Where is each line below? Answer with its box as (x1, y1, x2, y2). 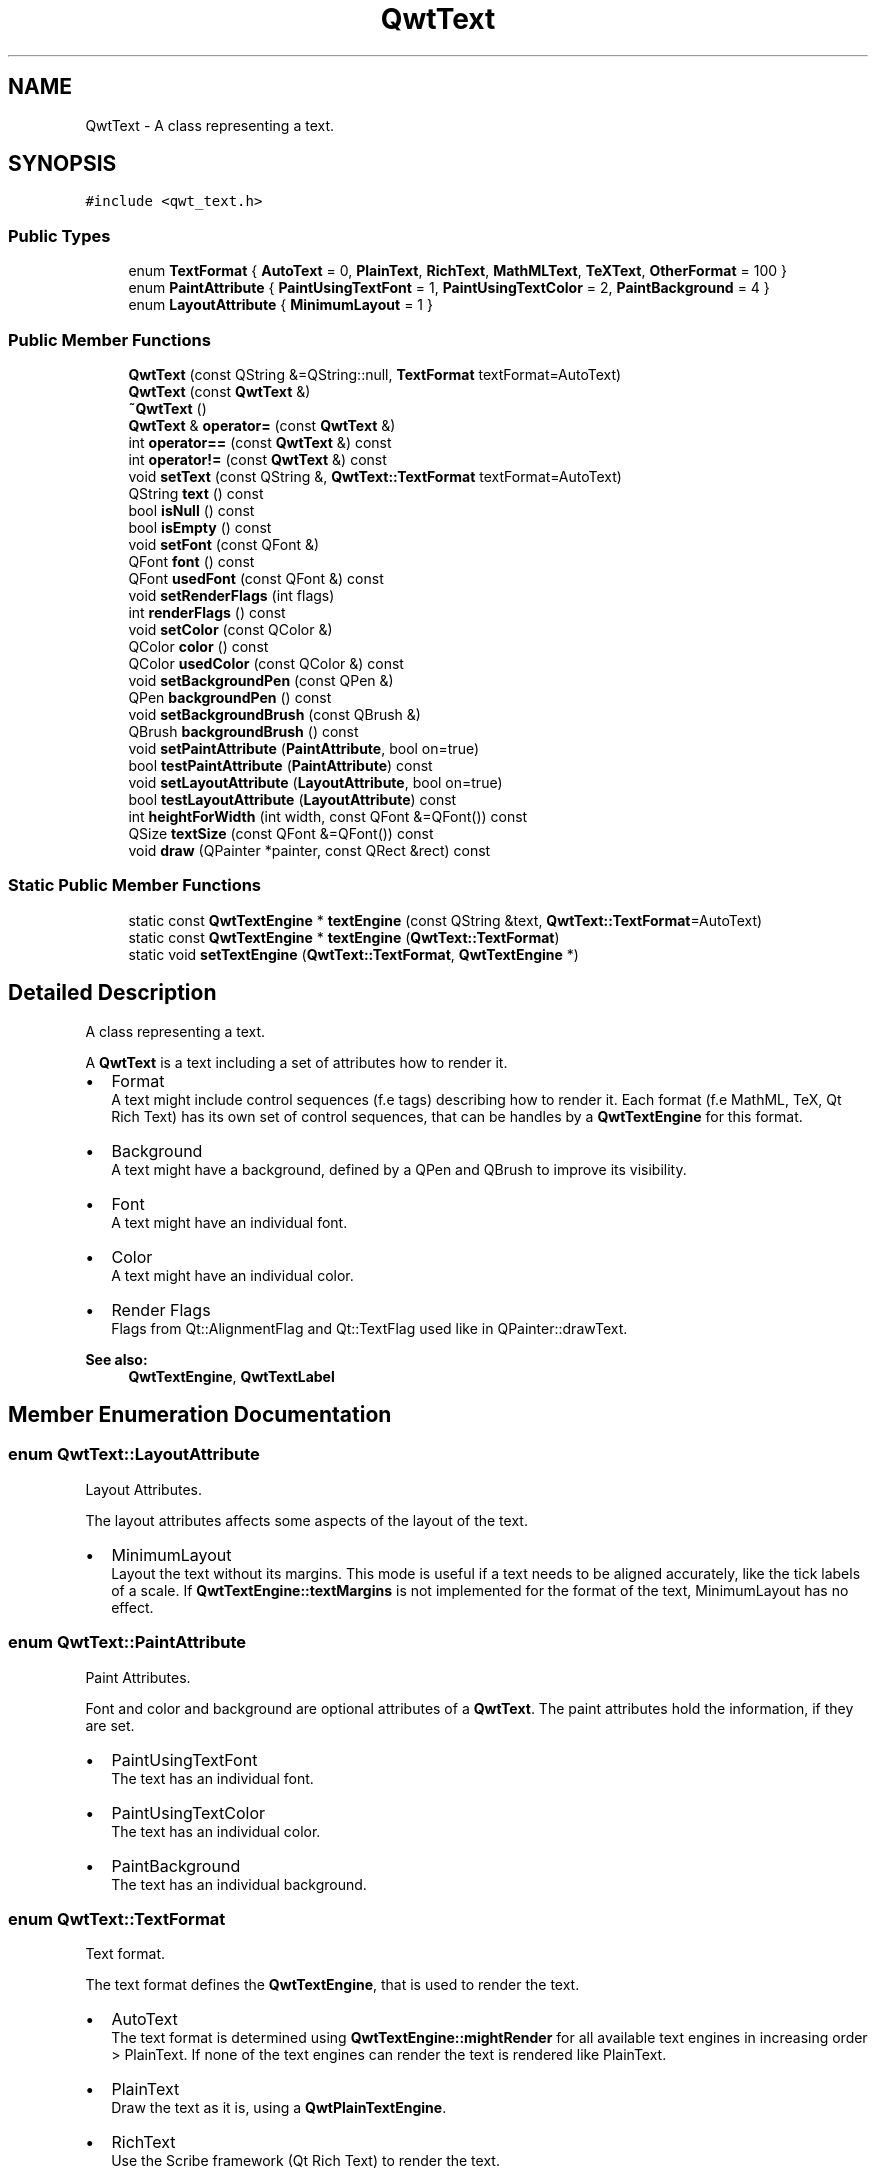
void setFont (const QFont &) (128, 535, 320, 553)
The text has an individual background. (111, 1875, 367, 1893)
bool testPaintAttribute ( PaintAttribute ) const (128, 756, 433, 774)
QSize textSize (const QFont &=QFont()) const (128, 824, 434, 842)
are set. (85, 1716, 135, 1734)
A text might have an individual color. (111, 1266, 354, 1284)
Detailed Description (8, 980, 217, 1006)
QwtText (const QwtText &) (128, 382, 311, 400)
